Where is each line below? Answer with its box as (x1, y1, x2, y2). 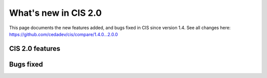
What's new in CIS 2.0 (9, 7, 102, 18)
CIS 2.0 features (9, 44, 60, 53)
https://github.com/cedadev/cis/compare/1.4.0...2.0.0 (9, 31, 118, 37)
